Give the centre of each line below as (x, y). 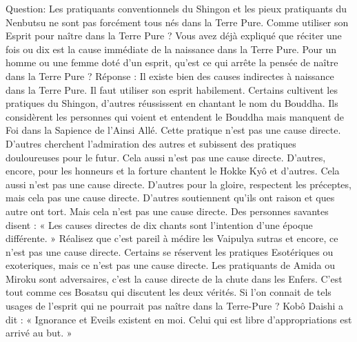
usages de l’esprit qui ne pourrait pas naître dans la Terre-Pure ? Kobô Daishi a (174, 306)
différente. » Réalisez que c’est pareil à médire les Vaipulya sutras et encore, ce (172, 238)
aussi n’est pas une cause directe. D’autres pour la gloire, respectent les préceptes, (178, 184)
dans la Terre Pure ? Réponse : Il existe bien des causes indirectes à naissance (170, 76)
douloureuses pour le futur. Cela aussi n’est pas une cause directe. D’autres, (166, 157)
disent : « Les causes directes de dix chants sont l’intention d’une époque (159, 224)
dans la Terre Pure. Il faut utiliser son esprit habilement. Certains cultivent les (172, 89)
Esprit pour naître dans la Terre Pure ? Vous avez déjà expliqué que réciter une (174, 36)
